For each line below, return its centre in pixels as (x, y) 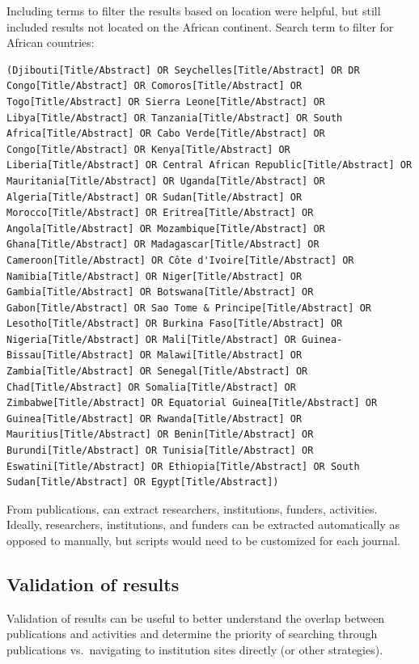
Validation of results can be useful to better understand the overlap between (196, 617)
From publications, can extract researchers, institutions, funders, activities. (192, 508)
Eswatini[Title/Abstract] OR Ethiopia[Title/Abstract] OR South (183, 466)
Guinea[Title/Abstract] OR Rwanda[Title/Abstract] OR (154, 419)
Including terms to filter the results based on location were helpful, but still (194, 11)
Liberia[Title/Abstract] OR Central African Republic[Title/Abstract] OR (209, 165)
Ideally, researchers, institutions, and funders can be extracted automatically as (203, 524)
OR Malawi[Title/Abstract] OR (221, 355)
